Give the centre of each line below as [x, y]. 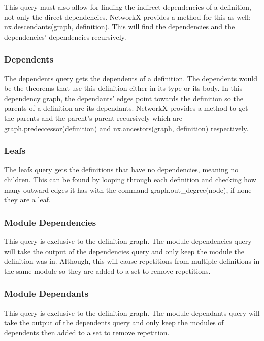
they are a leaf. [27, 199]
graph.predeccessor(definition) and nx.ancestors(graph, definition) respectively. [126, 128]
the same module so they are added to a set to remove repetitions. [107, 271]
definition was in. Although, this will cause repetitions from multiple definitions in [132, 261]
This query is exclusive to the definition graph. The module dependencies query [128, 241]
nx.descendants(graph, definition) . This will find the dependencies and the [120, 27]
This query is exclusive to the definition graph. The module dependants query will [132, 312]
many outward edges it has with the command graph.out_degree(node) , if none [128, 189]
